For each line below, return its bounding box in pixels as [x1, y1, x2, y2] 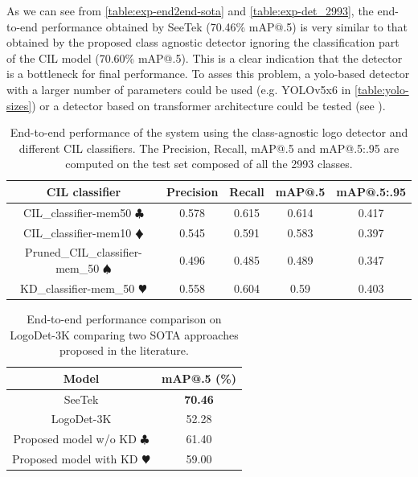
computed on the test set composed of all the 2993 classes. [65, 155, 353, 172]
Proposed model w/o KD [13, 430, 137, 447]
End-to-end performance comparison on [27, 310, 222, 327]
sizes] [6, 97, 32, 113]
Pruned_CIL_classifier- [25, 244, 142, 261]
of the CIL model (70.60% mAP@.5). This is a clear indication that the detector [6, 49, 403, 66]
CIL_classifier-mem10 [23, 224, 132, 241]
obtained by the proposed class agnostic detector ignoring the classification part [6, 34, 400, 51]
